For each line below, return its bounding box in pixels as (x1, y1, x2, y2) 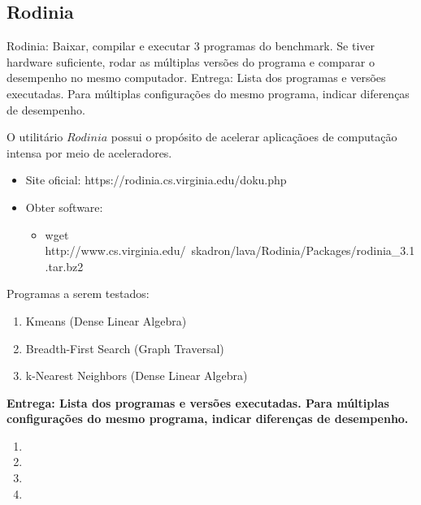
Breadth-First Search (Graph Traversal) (25, 339, 224, 356)
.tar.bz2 (45, 257, 84, 274)
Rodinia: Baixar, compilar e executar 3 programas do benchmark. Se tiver (7, 37, 375, 54)
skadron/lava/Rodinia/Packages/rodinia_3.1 (191, 242, 415, 259)
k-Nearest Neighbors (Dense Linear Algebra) (25, 367, 248, 384)
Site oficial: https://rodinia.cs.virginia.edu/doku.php (25, 171, 287, 188)
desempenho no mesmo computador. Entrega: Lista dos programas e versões (7, 69, 386, 86)
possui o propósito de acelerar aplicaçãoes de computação (111, 128, 397, 145)
